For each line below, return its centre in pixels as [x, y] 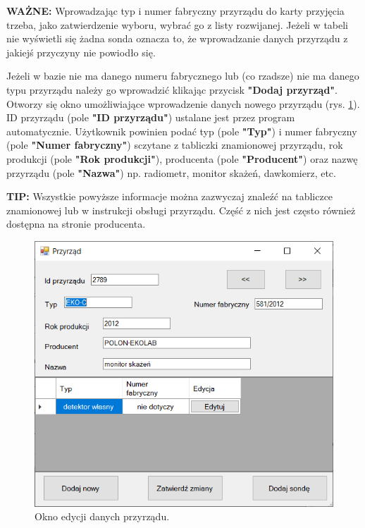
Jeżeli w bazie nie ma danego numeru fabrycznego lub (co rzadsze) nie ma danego [183, 76]
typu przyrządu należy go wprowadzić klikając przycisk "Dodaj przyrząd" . [172, 89]
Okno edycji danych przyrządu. [102, 516]
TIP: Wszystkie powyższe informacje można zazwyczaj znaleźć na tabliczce [170, 196]
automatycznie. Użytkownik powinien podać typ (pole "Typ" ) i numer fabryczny [182, 131]
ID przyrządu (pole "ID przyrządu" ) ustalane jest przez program [151, 117]
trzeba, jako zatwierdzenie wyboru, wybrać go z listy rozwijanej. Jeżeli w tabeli [177, 24]
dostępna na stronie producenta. [76, 224]
